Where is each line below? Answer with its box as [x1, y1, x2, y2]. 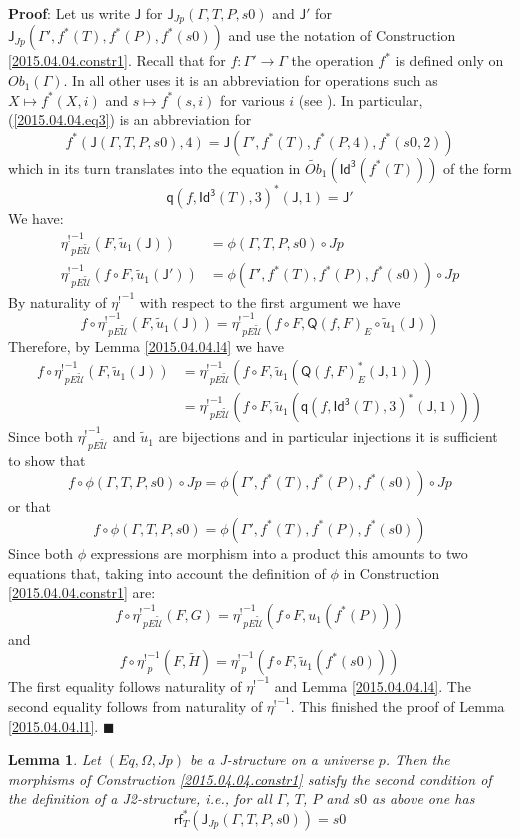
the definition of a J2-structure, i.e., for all [8, 788, 272, 809]
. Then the [385, 749, 450, 770]
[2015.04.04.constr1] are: [8, 582, 156, 603]
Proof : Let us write [8, 3, 130, 23]
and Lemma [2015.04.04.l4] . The [274, 675, 471, 696]
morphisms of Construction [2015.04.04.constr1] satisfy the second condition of [8, 768, 492, 789]
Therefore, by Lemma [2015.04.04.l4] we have [8, 335, 284, 356]
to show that [8, 449, 86, 470]
